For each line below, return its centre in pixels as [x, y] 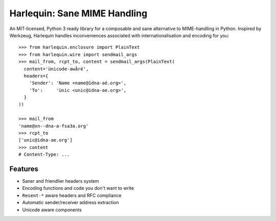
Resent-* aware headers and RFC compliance [72, 195]
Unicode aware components [52, 210]
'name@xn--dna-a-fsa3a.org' [54, 126]
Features [24, 169]
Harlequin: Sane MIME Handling [78, 13]
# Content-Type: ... [44, 155]
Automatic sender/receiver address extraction [71, 203]
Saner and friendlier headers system [61, 181]
